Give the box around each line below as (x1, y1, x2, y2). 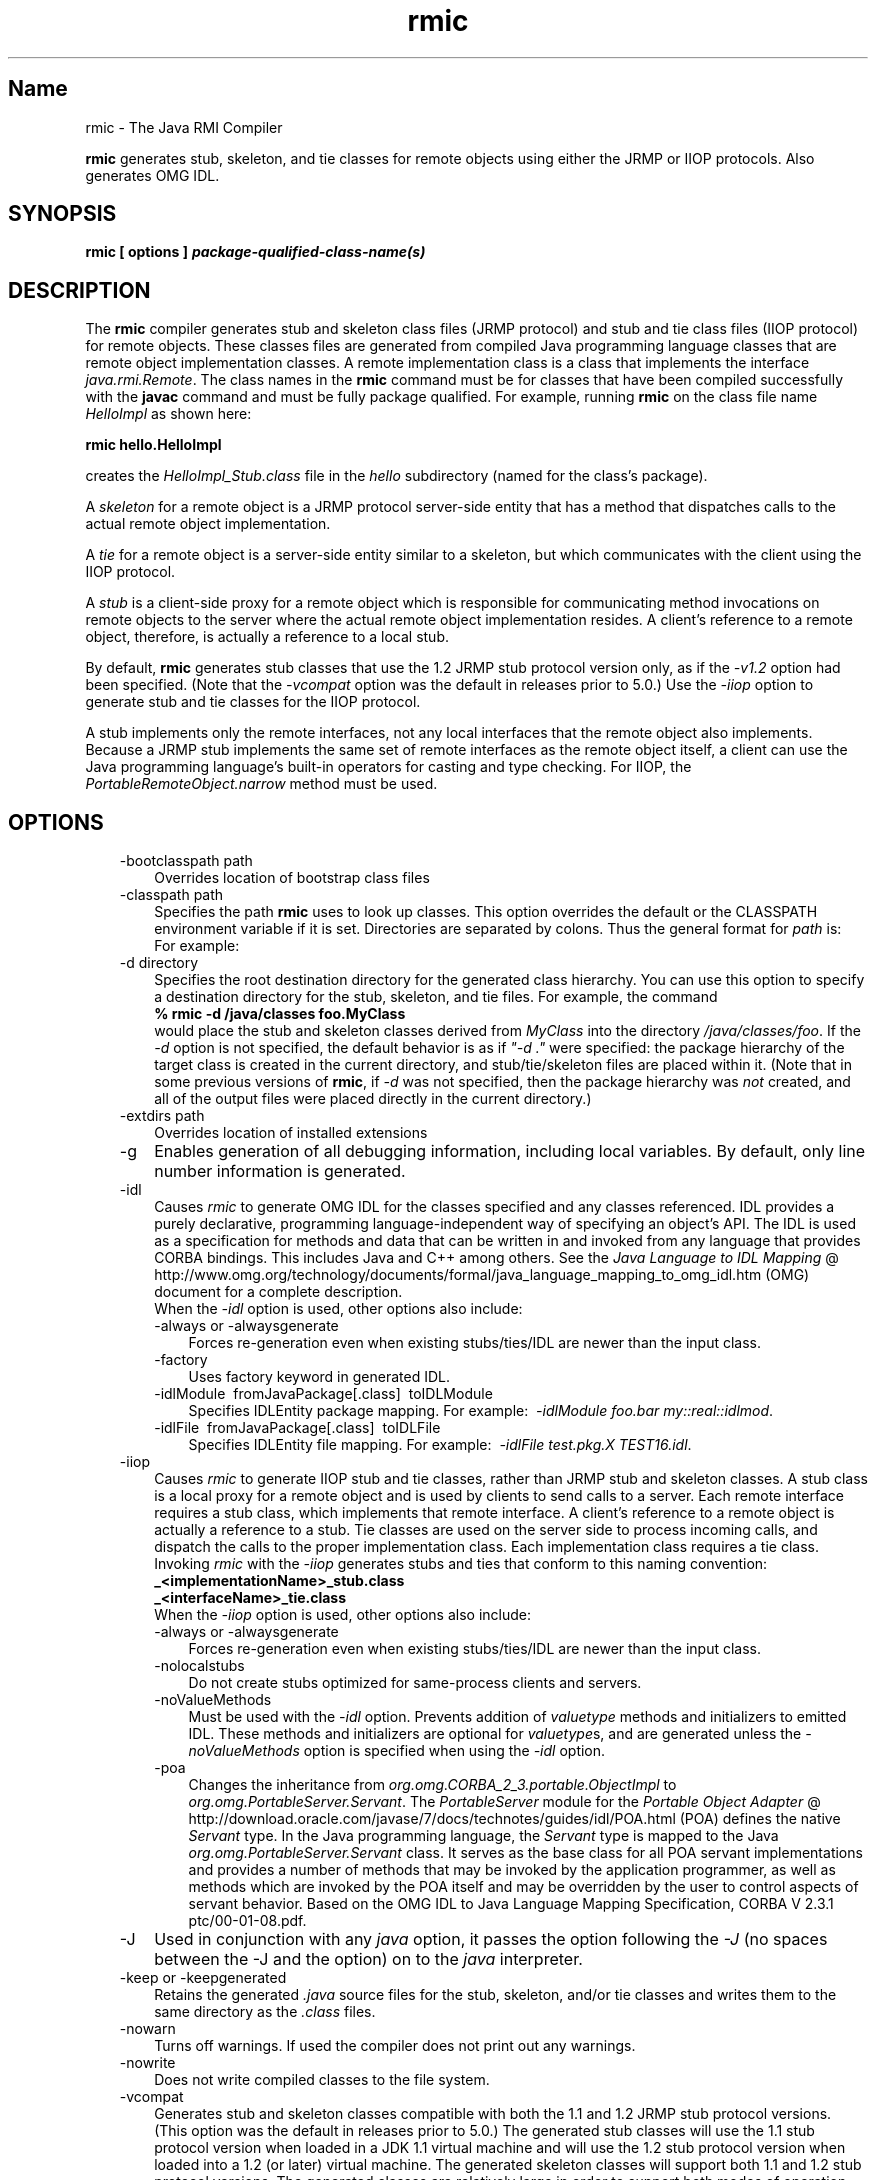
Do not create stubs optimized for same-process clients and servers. (188, 1674, 642, 1692)
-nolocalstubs (154, 1657, 245, 1675)
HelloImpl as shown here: (85, 405, 252, 423)
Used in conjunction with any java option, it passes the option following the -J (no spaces (154, 1929, 828, 1950)
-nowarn (119, 2020, 176, 2038)
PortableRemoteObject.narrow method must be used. (85, 775, 438, 793)
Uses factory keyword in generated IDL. (188, 1368, 450, 1386)
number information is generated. (154, 1161, 406, 1182)
